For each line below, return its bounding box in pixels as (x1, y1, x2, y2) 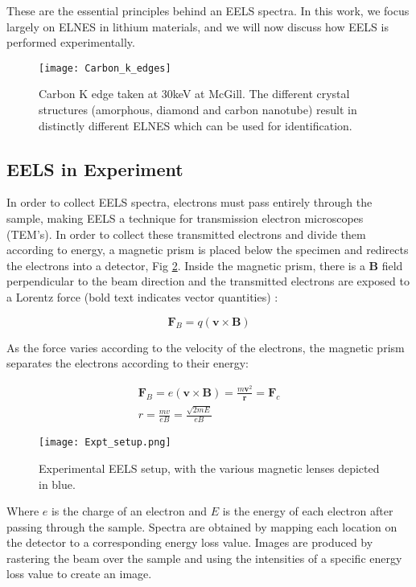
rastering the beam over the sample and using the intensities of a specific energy (6, 549, 402, 566)
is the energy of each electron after (222, 503, 393, 519)
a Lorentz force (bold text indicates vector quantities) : (6, 288, 278, 305)
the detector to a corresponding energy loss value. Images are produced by (6, 534, 373, 551)
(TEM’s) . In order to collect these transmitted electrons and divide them (6, 225, 366, 242)
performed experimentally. (6, 34, 135, 51)
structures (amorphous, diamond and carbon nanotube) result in (39, 101, 357, 118)
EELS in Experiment (6, 156, 183, 181)
